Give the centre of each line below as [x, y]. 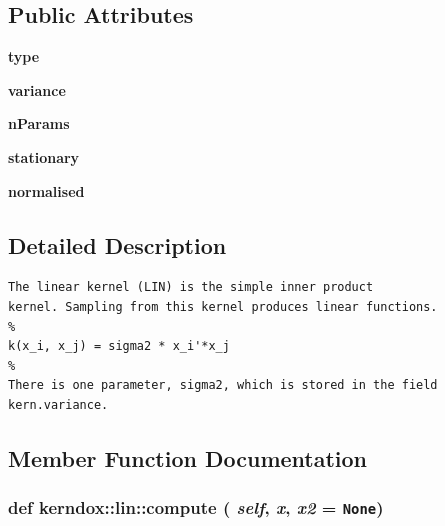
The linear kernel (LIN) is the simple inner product [191, 287]
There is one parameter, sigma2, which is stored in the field [223, 385]
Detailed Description [117, 244]
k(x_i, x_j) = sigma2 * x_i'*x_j [119, 346]
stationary [44, 156]
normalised [46, 190]
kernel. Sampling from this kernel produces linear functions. [223, 306]
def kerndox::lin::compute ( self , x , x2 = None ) [196, 507]
